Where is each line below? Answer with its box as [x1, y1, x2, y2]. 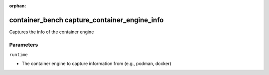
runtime [9, 52, 28, 58]
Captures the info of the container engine [9, 29, 94, 35]
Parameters [9, 41, 38, 48]
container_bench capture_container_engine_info [9, 15, 164, 24]
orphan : [9, 3, 26, 8]
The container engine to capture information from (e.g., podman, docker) [21, 61, 172, 67]
